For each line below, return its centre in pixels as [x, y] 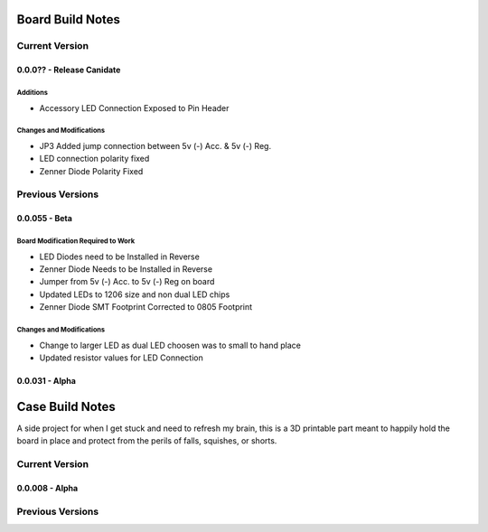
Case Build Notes [66, 406]
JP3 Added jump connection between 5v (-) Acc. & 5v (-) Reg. [155, 145]
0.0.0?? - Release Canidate [69, 70]
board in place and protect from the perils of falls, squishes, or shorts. [147, 441]
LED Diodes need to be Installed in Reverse [120, 257]
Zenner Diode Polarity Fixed [91, 171]
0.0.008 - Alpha [47, 488]
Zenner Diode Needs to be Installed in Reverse [126, 269]
